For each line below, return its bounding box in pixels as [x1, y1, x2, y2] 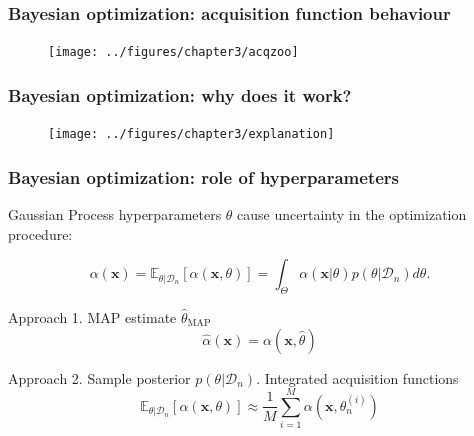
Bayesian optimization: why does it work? [8, 82, 352, 107]
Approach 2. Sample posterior [8, 367, 191, 388]
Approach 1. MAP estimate [8, 306, 177, 327]
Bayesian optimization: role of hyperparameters [8, 164, 400, 189]
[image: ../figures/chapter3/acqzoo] [48, 45, 299, 60]
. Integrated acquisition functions [256, 367, 459, 388]
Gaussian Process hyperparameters [8, 203, 222, 224]
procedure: [8, 223, 73, 244]
